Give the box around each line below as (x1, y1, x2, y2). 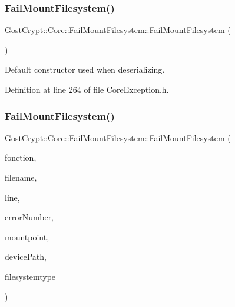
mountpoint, (5, 230, 49, 243)
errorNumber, (5, 211, 54, 223)
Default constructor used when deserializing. (5, 63, 165, 76)
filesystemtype (5, 270, 56, 282)
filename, (5, 171, 37, 183)
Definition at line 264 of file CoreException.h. (5, 83, 169, 95)
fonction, (5, 151, 37, 164)
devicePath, (5, 250, 47, 263)
